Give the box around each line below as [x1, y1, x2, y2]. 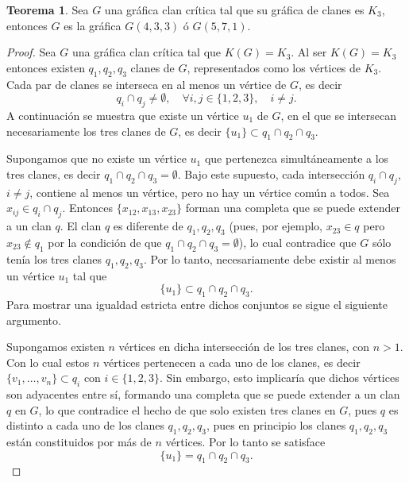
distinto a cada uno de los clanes [6, 417, 164, 434]
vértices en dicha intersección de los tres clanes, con [118, 338, 370, 355]
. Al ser [291, 44, 327, 60]
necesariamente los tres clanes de [6, 122, 166, 139]
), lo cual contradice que [238, 233, 357, 250]
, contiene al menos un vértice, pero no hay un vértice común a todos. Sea [29, 183, 390, 200]
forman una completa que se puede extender [185, 199, 401, 216]
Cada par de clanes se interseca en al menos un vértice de [6, 75, 287, 92]
